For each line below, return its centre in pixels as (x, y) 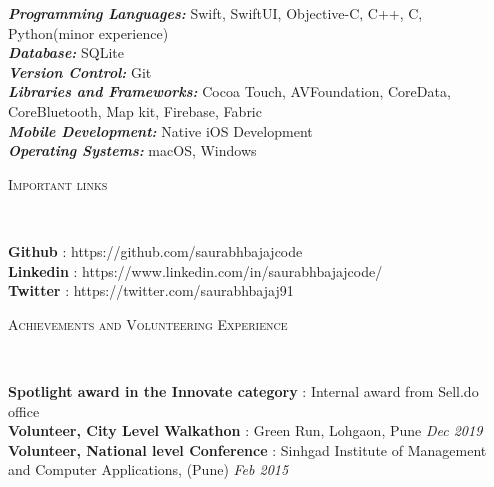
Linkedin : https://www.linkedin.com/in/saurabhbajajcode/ (195, 270)
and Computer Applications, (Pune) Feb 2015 (148, 469)
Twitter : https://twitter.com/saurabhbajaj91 (151, 290)
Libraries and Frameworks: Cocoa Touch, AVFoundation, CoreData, (229, 91)
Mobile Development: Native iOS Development (160, 130)
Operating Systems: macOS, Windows (132, 150)
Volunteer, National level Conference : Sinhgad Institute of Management (247, 449)
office (24, 410)
